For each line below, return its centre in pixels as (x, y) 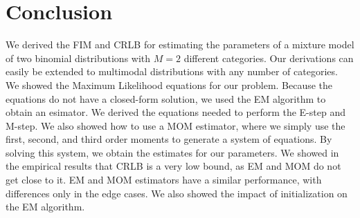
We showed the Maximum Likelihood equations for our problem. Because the (169, 85)
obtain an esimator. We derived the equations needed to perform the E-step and (175, 112)
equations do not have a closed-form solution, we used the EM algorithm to (166, 98)
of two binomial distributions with (78, 58)
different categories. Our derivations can (269, 58)
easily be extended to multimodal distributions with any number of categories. (172, 71)
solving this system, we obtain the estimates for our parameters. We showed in (172, 152)
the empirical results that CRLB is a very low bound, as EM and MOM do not (173, 166)
